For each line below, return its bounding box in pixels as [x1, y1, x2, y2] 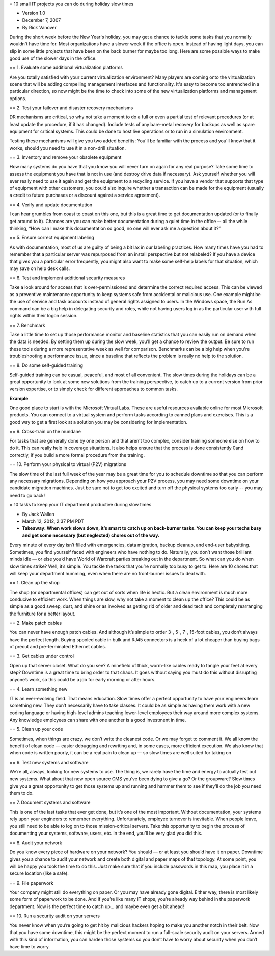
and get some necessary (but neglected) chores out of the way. [22, 532, 160, 538]
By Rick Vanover [22, 24, 57, 31]
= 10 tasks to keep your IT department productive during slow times [9, 502, 152, 508]
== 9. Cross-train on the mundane [9, 428, 81, 434]
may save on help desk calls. [9, 265, 70, 272]
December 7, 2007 [22, 17, 61, 23]
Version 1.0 [22, 10, 45, 16]
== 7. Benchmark [9, 322, 45, 328]
